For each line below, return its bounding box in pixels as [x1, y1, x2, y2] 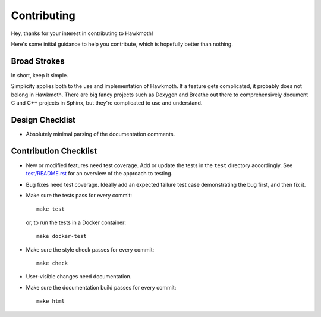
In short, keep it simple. [11, 71, 68, 79]
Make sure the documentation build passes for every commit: [26, 284, 177, 291]
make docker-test [36, 233, 87, 240]
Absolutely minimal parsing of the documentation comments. [26, 130, 175, 137]
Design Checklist [11, 115, 75, 125]
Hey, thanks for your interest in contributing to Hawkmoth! [11, 30, 153, 37]
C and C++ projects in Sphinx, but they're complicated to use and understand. [11, 99, 203, 106]
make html [36, 298, 65, 305]
